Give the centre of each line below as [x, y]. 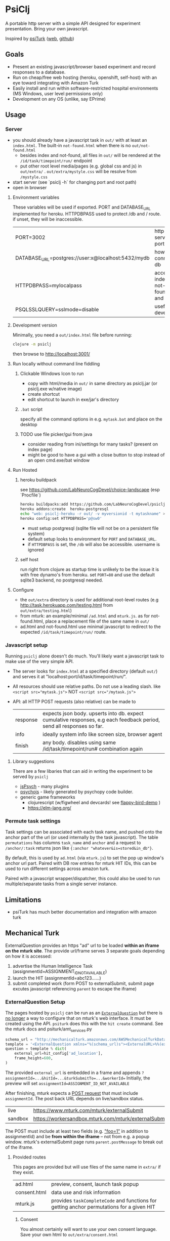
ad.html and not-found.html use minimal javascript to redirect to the [90, 627]
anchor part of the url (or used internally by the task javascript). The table [82, 837]
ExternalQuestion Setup [35, 1002]
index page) [40, 449]
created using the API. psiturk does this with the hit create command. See [84, 1023]
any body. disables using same [79, 742]
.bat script [31, 409]
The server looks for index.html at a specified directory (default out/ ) [85, 671]
